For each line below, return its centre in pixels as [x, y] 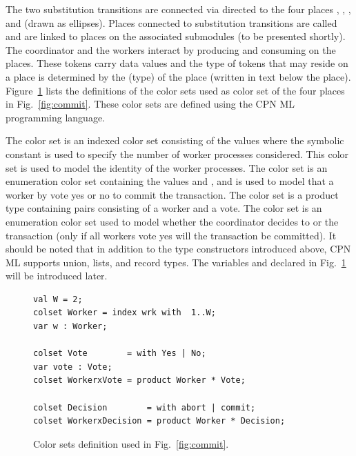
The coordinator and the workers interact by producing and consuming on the [171, 49]
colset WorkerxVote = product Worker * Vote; [139, 380]
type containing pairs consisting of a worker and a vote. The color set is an [164, 208]
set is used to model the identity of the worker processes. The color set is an [167, 167]
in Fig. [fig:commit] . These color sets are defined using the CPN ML [150, 104]
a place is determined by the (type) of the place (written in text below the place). [178, 76]
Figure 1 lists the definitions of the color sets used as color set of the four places [175, 90]
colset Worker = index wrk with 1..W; [125, 313]
